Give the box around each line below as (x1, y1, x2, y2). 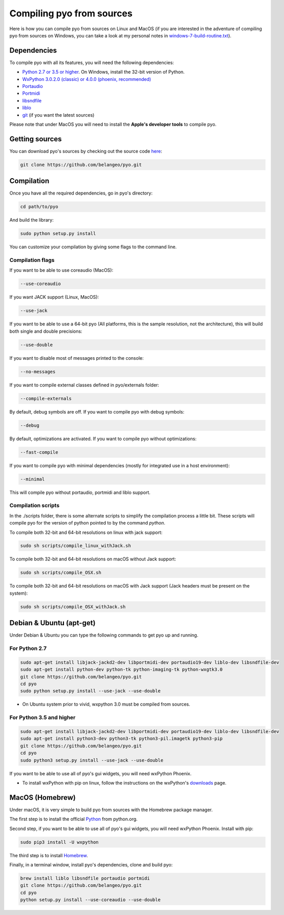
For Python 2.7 (9, 645, 47, 652)
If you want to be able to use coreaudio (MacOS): (9, 267, 114, 273)
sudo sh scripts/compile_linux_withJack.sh (20, 543, 132, 549)
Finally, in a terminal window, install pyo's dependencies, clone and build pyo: (9, 861, 173, 867)
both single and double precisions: (9, 328, 82, 334)
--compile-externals (20, 396, 72, 401)
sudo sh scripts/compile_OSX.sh (20, 570, 102, 576)
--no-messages (20, 368, 56, 375)
